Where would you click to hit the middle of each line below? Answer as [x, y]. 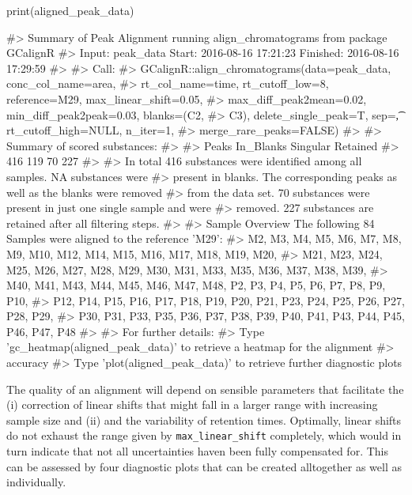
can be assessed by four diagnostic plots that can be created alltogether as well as [204, 466]
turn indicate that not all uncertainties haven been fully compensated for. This [197, 451]
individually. [36, 482]
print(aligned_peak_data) [70, 10]
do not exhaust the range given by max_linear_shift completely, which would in [204, 435]
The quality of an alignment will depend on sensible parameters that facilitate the [205, 389]
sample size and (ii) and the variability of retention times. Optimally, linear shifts [204, 419]
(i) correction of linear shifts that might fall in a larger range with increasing [192, 404]
